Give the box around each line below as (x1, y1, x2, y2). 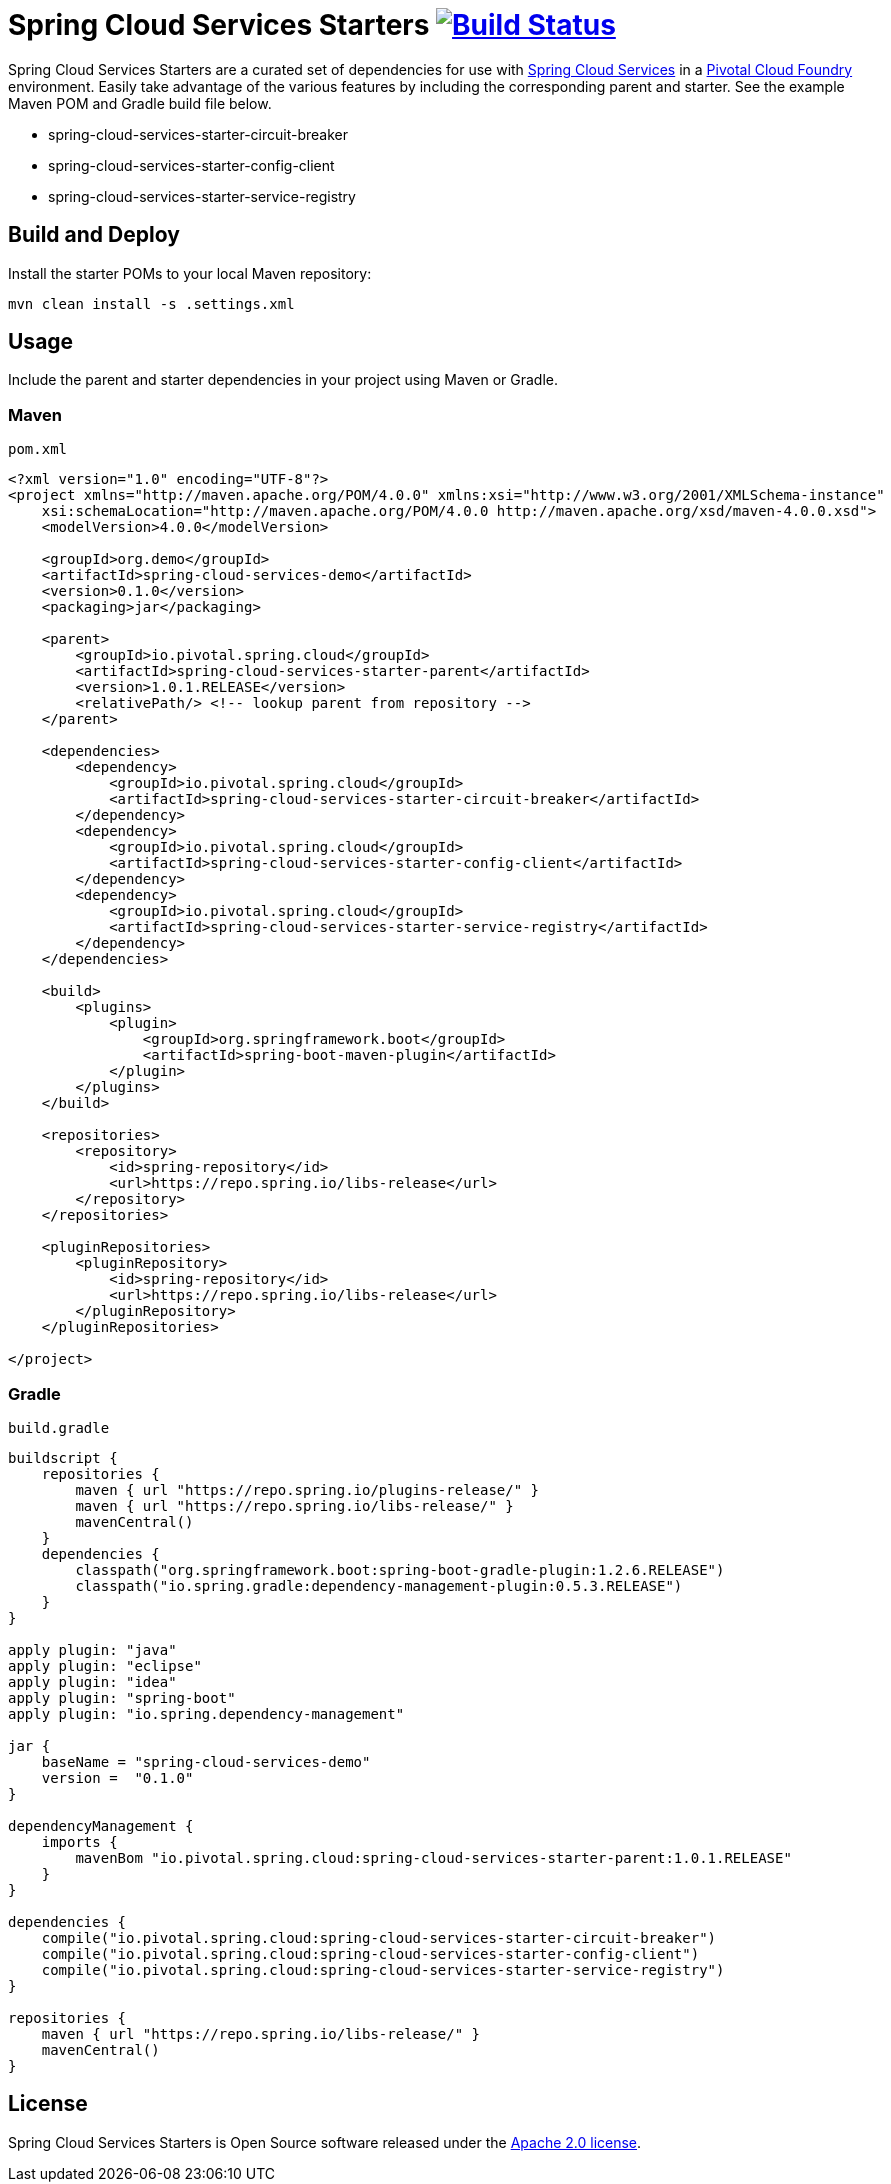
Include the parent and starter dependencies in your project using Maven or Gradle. (8, 371, 558, 389)
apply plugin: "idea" (8, 1673, 177, 1690)
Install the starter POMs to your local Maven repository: (8, 264, 372, 282)
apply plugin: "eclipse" (8, 1657, 202, 1674)
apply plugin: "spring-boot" (8, 1689, 236, 1706)
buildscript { (8, 1449, 118, 1466)
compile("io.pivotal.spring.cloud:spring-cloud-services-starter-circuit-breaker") (41, 1929, 717, 1946)
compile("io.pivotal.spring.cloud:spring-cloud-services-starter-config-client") (41, 1945, 700, 1962)
